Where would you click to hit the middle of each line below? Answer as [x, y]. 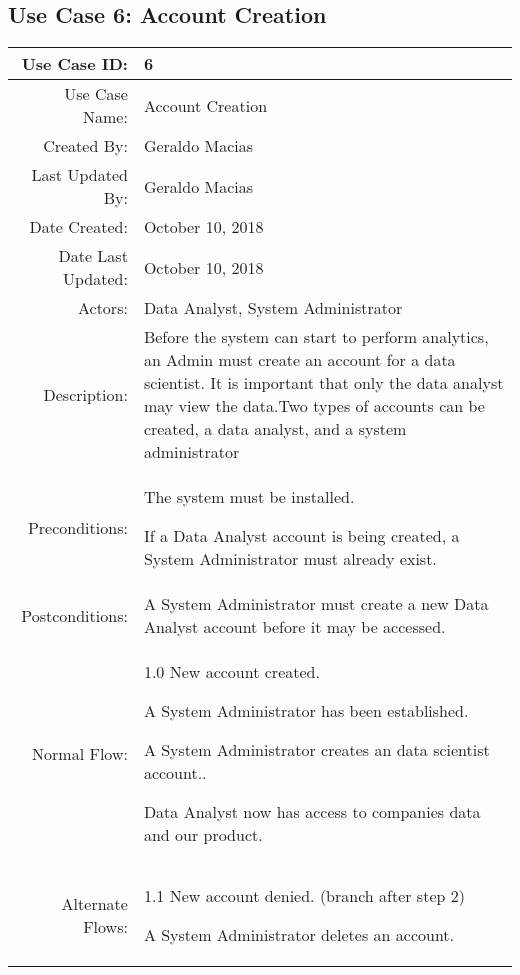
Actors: [102, 308]
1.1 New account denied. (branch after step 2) [304, 896]
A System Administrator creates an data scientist [316, 750]
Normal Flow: [80, 753]
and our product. [203, 835]
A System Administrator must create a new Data [316, 604]
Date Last [93, 256]
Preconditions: [77, 528]
